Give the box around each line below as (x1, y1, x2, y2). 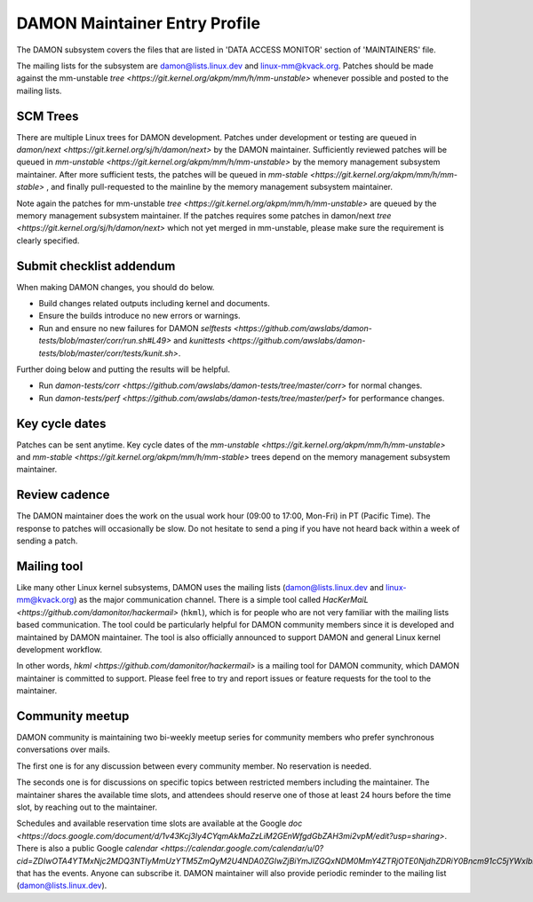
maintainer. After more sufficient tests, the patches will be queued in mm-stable (16, 169, 308, 179)
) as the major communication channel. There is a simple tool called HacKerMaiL (74, 595, 369, 605)
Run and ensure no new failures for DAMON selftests (38, 322, 232, 333)
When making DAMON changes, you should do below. (16, 281, 215, 292)
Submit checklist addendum (16, 258, 176, 273)
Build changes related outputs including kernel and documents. (38, 298, 270, 309)
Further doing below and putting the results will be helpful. (16, 364, 231, 375)
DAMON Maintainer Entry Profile (16, 13, 261, 33)
